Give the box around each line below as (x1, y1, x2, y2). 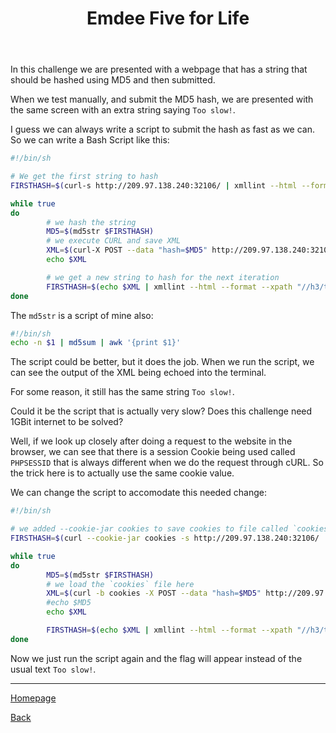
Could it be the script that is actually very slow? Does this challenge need (10, 405, 313, 417)
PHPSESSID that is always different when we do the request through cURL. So (10, 457, 324, 469)
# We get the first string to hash (10, 172, 159, 182)
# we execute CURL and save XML (46, 236, 182, 246)
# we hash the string (46, 217, 137, 227)
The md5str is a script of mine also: (10, 309, 154, 321)
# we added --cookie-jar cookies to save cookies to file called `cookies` (10, 524, 333, 534)
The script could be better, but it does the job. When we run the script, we (10, 356, 315, 368)
